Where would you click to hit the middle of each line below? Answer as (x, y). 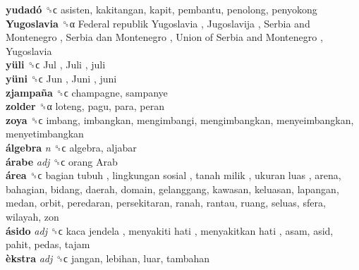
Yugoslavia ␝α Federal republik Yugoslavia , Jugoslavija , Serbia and (158, 23)
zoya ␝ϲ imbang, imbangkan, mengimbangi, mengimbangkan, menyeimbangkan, (180, 119)
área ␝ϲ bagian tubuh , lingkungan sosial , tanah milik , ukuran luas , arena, (174, 175)
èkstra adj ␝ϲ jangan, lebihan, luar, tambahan (108, 258)
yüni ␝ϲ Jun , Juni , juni (61, 78)
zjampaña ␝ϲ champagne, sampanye (87, 92)
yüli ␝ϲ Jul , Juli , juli (56, 65)
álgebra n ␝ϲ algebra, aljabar (71, 147)
